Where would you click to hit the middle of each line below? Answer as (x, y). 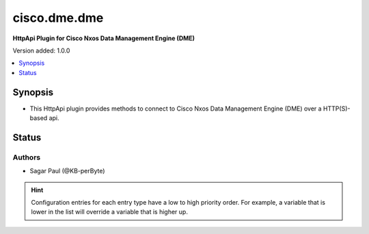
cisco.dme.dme (58, 18)
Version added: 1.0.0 (41, 50)
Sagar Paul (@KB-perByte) (67, 171)
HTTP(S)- (337, 108)
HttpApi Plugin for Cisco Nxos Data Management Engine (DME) (104, 38)
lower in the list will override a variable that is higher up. (109, 212)
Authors (27, 157)
